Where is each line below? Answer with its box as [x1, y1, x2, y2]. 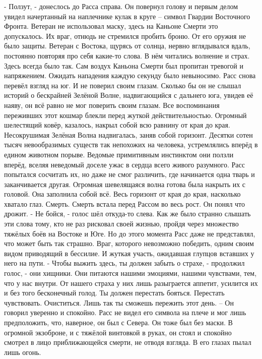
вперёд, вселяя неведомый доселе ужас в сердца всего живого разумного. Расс [4, 159, 245, 169]
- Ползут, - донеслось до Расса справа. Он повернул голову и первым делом [4, 1, 238, 11]
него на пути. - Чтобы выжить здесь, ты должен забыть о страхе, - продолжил [4, 258, 245, 268]
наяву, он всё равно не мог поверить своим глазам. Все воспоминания [4, 99, 220, 110]
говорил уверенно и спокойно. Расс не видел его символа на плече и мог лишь [4, 307, 246, 318]
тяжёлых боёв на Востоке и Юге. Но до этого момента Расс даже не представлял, [4, 228, 255, 238]
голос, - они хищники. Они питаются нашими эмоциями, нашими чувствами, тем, [4, 268, 257, 278]
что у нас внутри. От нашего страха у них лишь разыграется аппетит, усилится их [4, 277, 258, 288]
